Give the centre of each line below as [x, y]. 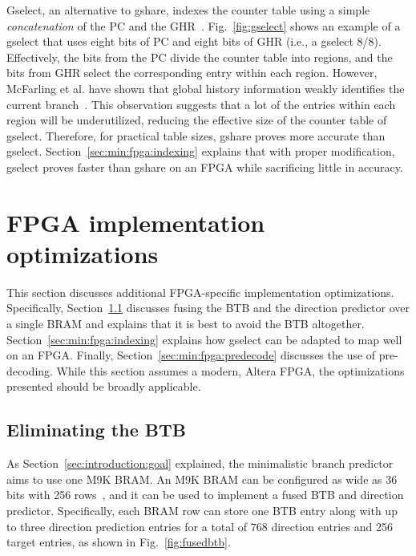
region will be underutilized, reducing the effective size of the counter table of [197, 120]
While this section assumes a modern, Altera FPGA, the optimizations [230, 370]
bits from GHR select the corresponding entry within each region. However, [192, 73]
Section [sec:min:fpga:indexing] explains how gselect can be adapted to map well [204, 339]
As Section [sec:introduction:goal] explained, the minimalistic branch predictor [200, 463]
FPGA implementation [136, 222]
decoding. [30, 370]
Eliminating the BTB [96, 430]
